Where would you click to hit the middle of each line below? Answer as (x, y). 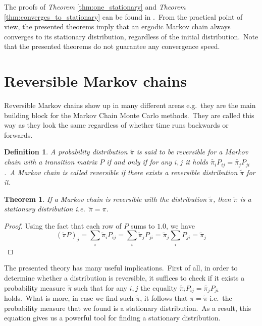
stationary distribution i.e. (45, 209)
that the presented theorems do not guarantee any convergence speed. (112, 46)
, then (222, 199)
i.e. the (221, 298)
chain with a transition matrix (51, 162)
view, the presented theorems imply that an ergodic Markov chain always (117, 26)
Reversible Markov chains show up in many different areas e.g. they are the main (130, 105)
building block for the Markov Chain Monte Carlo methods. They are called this (129, 115)
